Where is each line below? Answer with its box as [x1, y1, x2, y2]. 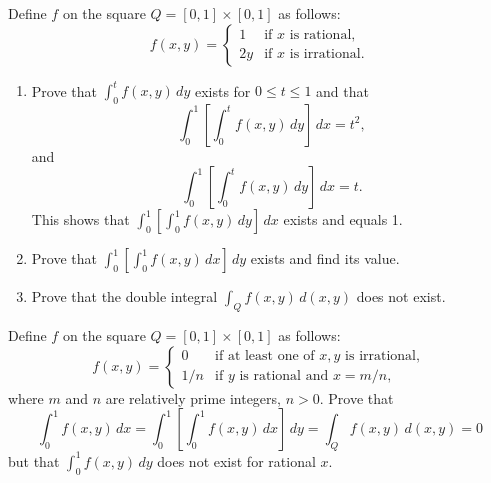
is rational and [239, 369, 329, 384]
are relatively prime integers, [105, 387, 281, 408]
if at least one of [215, 349, 315, 364]
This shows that [31, 209, 130, 230]
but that [8, 450, 60, 471]
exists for [194, 80, 251, 101]
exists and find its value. [250, 248, 400, 269]
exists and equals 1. [283, 209, 403, 230]
